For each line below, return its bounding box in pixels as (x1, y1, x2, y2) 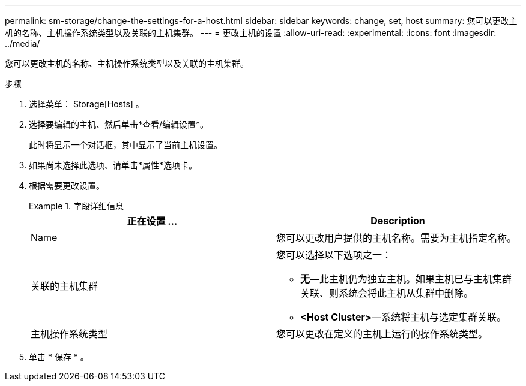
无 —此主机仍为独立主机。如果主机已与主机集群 (300, 273, 512, 285)
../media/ (5, 38, 40, 49)
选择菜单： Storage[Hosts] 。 (29, 99, 144, 109)
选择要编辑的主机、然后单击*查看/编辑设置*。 (29, 119, 209, 129)
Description (370, 215, 425, 227)
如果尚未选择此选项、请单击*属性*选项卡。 (29, 160, 198, 170)
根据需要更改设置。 (29, 180, 104, 191)
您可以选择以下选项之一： (276, 249, 392, 261)
